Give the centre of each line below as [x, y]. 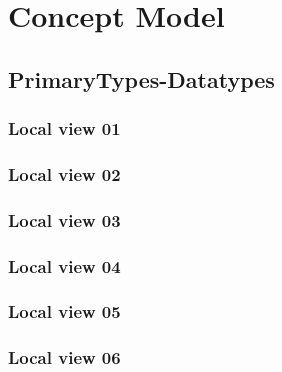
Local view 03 [64, 219]
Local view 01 [64, 128]
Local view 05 [64, 311]
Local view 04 [64, 265]
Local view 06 [64, 357]
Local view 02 [64, 173]
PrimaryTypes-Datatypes [141, 78]
